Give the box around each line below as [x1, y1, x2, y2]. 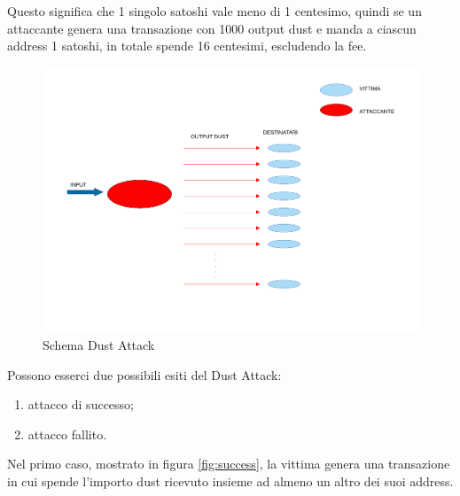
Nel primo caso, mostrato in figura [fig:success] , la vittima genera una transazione [7, 454, 450, 473]
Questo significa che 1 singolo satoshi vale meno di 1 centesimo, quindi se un [7, 2, 422, 19]
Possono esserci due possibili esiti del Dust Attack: [7, 365, 282, 384]
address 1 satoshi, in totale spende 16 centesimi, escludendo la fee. [7, 36, 367, 55]
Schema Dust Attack [43, 336, 155, 354]
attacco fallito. [27, 424, 107, 443]
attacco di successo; [27, 395, 134, 414]
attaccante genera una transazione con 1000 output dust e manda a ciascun [7, 19, 417, 37]
